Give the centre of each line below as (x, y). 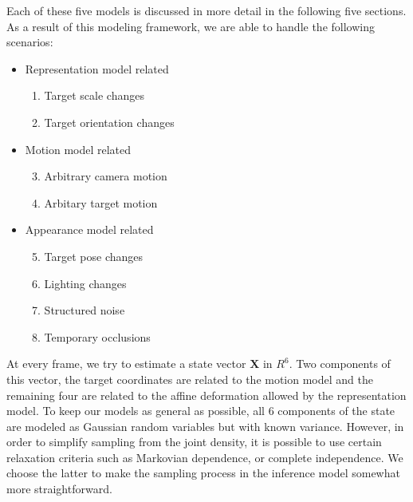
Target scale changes (94, 95)
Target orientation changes (109, 122)
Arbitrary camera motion (106, 176)
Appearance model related (89, 229)
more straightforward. (59, 489)
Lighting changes (85, 283)
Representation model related (97, 68)
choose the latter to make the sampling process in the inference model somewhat (203, 473)
